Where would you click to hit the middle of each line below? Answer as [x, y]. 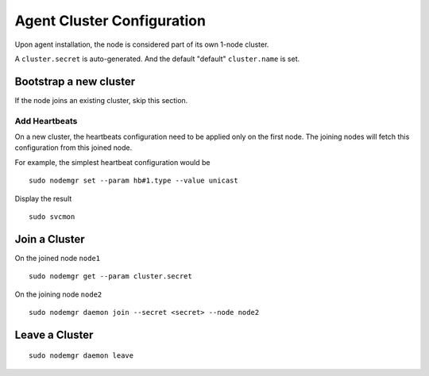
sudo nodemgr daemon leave [81, 356]
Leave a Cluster [54, 334]
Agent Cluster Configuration [110, 21]
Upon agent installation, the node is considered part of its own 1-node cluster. [142, 44]
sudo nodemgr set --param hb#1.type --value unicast [133, 181]
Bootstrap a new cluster [75, 81]
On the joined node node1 [58, 258]
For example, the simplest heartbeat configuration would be [112, 162]
